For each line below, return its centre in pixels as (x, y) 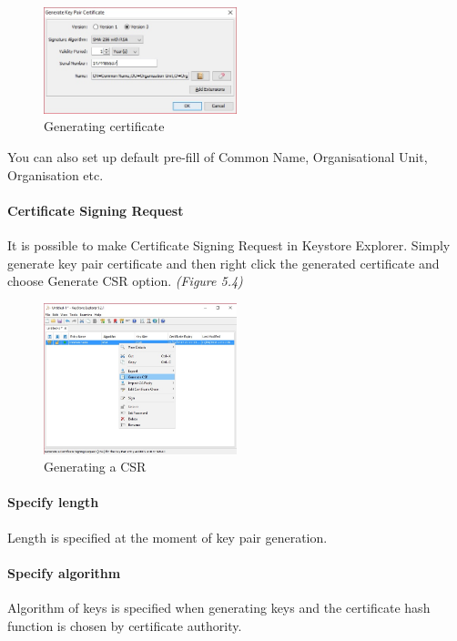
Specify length (53, 502)
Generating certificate (104, 126)
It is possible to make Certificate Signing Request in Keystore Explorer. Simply (229, 245)
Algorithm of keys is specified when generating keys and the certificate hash (219, 607)
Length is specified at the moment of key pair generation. (168, 537)
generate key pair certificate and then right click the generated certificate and (223, 263)
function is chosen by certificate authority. (125, 625)
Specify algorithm (64, 572)
